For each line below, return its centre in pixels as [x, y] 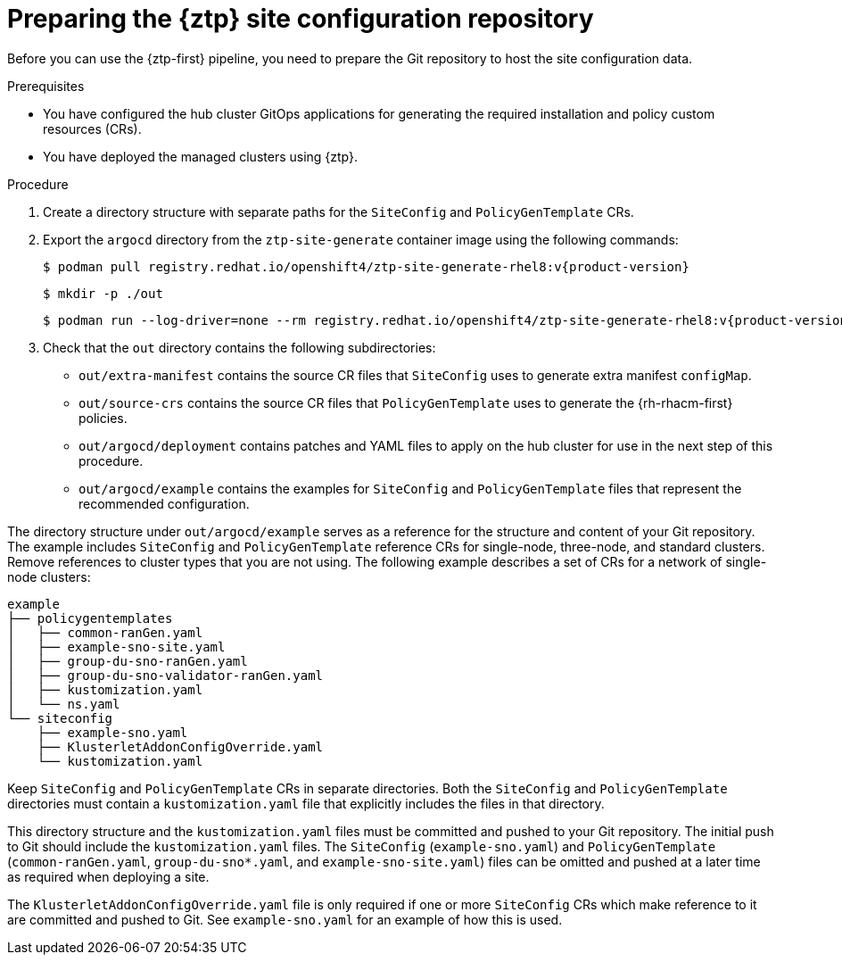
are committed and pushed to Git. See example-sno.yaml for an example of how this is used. [285, 919]
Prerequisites [46, 86]
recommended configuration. [164, 503]
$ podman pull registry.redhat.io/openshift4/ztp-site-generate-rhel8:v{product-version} [366, 266]
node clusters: [49, 576]
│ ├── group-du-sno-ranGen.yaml [128, 661]
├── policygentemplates [90, 618]
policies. [103, 418]
